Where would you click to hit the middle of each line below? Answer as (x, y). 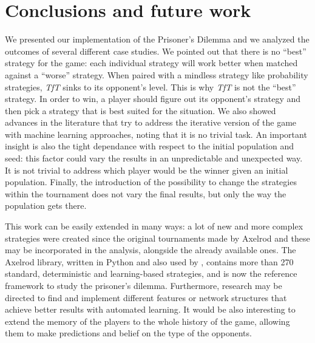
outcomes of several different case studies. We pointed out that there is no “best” (156, 51)
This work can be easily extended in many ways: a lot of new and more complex (154, 226)
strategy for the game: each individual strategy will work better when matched (151, 63)
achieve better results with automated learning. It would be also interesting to (150, 309)
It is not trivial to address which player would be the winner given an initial (147, 170)
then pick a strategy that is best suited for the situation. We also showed (141, 110)
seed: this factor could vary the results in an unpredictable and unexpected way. (154, 158)
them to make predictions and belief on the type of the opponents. (128, 333)
